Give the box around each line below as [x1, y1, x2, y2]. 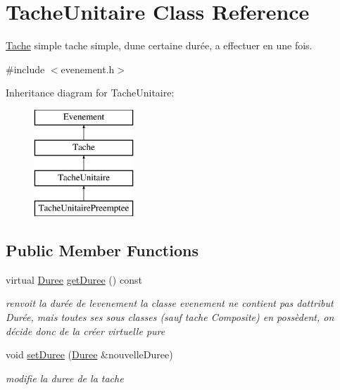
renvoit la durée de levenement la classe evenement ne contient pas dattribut [6, 296, 334, 310]
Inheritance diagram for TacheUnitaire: [6, 85, 175, 100]
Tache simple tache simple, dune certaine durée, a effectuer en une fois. [6, 38, 313, 53]
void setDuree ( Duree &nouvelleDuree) [6, 347, 173, 362]
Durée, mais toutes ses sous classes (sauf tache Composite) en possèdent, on [6, 310, 334, 325]
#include [6, 61, 45, 76]
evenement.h [61, 61, 115, 76]
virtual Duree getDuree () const [6, 272, 142, 287]
